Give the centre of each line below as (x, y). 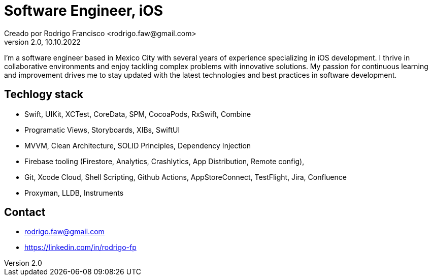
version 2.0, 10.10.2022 (42, 42)
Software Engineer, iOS (84, 11)
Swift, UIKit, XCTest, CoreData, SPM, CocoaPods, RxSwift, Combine (138, 114)
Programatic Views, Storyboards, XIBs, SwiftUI (102, 130)
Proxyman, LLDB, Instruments (74, 193)
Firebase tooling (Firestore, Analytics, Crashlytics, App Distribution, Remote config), (164, 161)
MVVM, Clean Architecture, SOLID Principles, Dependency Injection (138, 145)
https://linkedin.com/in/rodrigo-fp (80, 247)
